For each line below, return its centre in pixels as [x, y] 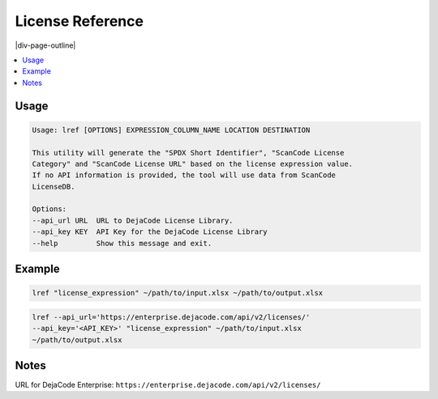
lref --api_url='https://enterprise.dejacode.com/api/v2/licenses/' [171, 317]
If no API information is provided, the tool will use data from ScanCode [184, 175]
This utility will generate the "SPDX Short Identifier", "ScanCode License [188, 153]
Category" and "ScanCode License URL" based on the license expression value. [192, 163]
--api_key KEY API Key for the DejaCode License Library [150, 232]
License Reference [79, 21]
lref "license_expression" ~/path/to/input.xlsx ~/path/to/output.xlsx [178, 293]
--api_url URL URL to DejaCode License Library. [133, 220]
